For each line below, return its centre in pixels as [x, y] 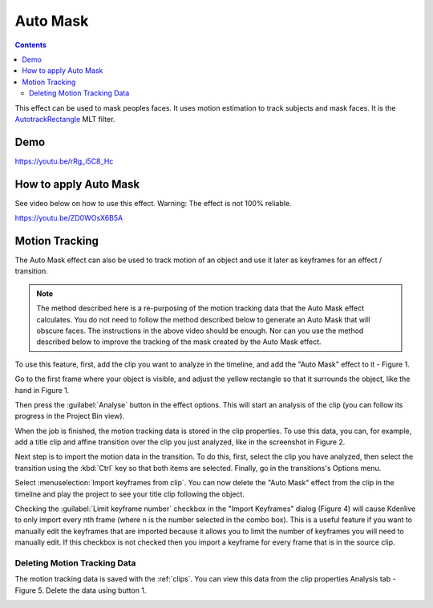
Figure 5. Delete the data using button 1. [81, 590]
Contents [31, 45]
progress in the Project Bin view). [70, 416]
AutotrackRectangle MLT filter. [65, 119]
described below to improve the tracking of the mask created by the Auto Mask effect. [179, 342]
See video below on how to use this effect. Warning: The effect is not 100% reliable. [153, 203]
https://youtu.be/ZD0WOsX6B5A [69, 218]
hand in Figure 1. [42, 390]
